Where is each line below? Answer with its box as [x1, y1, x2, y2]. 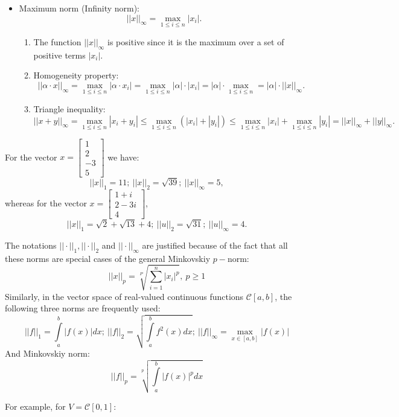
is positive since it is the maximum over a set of [107, 35, 284, 48]
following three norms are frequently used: [5, 302, 161, 314]
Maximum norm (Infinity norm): [19, 2, 140, 14]
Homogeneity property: [33, 69, 119, 81]
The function [33, 35, 81, 48]
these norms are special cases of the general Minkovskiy [5, 252, 211, 264]
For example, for [5, 400, 66, 413]
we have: [107, 150, 139, 163]
